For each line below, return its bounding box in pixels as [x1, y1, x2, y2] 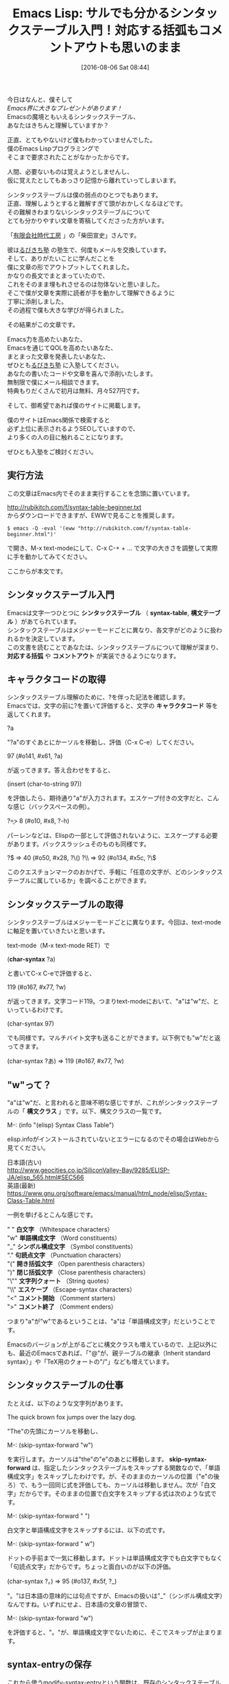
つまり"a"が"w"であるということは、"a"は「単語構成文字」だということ [7, 1317, 210, 1325]
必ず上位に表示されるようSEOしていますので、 [7, 424, 139, 432]
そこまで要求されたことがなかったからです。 [7, 153, 133, 161]
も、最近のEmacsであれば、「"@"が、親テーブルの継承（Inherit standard [7, 1349, 210, 1357]
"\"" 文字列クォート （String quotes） [7, 1277, 113, 1285]
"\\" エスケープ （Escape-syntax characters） [7, 1285, 136, 1294]
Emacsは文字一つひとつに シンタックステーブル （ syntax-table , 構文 [7, 608, 204, 617]
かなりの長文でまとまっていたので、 [7, 272, 109, 280]
